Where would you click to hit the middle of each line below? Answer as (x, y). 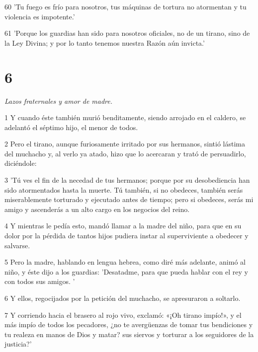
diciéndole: (21, 163)
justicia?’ (18, 344)
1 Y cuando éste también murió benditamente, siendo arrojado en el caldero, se (125, 117)
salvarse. (17, 245)
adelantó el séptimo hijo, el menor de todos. (71, 127)
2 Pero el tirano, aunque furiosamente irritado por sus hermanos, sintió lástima (125, 144)
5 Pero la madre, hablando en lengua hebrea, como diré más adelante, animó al (125, 262)
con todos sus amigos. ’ (40, 281)
